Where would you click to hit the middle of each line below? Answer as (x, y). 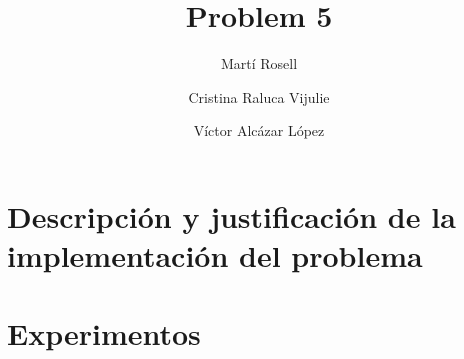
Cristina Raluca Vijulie (259, 96)
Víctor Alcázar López (259, 130)
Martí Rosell (259, 63)
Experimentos (104, 333)
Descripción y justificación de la (231, 215)
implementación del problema (215, 255)
